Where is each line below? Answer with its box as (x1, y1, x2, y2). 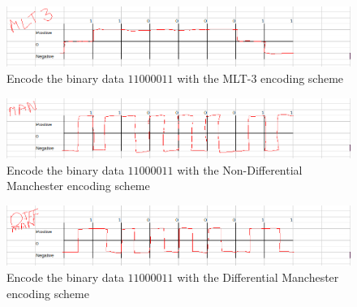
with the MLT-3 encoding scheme (177, 70, 344, 87)
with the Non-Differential (177, 161, 303, 178)
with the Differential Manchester (177, 268, 339, 285)
